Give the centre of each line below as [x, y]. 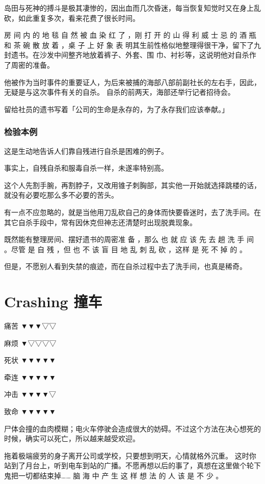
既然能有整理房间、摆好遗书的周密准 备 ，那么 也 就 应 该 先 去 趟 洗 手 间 [129, 239]
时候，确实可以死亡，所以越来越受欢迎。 [72, 438]
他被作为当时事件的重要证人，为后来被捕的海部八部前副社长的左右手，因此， [132, 82]
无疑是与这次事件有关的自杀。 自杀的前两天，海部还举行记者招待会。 [120, 92]
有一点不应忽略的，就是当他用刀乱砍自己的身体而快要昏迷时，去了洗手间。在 [132, 212]
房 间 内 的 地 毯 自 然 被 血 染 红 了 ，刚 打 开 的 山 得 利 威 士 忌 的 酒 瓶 [130, 35]
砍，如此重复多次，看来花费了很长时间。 [72, 18]
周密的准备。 [32, 64]
